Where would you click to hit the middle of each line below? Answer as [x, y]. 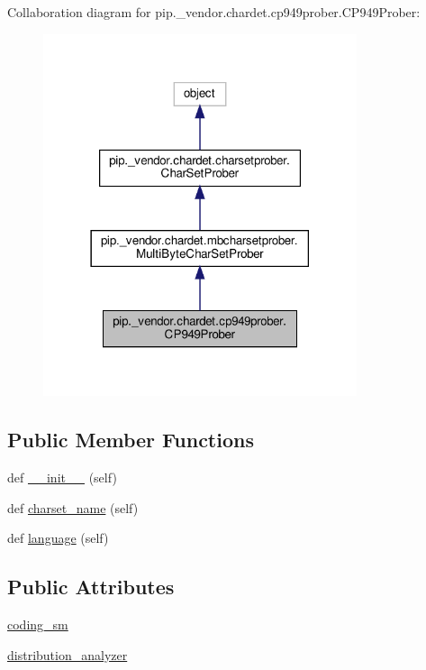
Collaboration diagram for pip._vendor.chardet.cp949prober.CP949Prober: [214, 12]
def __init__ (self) [62, 477]
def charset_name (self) [73, 507]
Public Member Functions [131, 440]
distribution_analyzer [68, 654]
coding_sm [38, 624]
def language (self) [58, 538]
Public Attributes [91, 587]
